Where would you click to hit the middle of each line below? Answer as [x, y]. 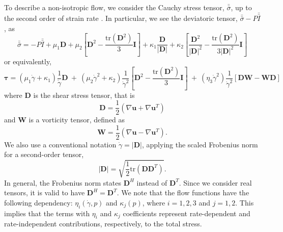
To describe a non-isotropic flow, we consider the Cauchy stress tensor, [114, 7]
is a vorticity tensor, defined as [77, 120]
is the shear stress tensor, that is [84, 95]
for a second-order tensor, [44, 154]
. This [245, 202]
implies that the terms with [47, 213]
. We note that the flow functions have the [183, 192]
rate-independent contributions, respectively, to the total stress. [103, 224]
